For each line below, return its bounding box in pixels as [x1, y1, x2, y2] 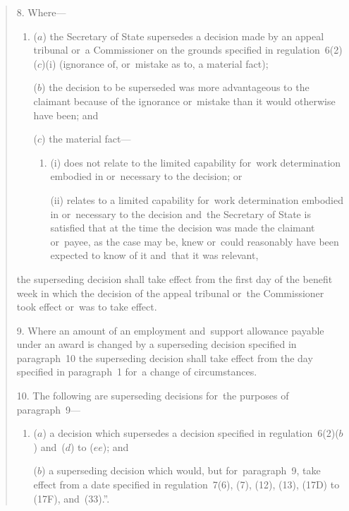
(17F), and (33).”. [33, 491, 110, 505]
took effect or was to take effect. [16, 299, 157, 314]
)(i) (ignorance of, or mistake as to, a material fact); [42, 56, 269, 71]
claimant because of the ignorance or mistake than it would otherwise [33, 93, 336, 108]
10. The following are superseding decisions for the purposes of [16, 388, 289, 403]
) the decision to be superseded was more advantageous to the [42, 80, 310, 95]
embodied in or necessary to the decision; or [50, 169, 243, 184]
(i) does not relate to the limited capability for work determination [50, 155, 341, 169]
